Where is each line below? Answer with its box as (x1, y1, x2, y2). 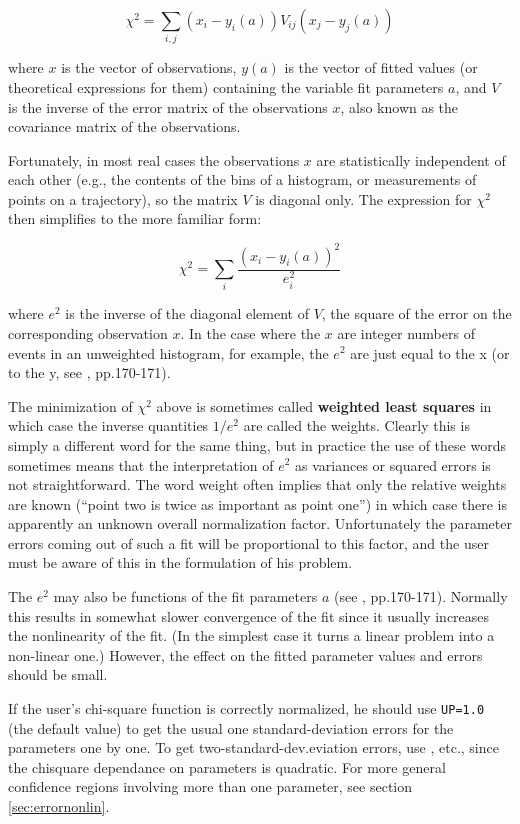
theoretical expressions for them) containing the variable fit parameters (8, 76, 444, 97)
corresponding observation (8, 322, 168, 343)
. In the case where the (180, 322, 321, 343)
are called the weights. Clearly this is (243, 415, 470, 436)
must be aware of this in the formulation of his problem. (8, 552, 353, 573)
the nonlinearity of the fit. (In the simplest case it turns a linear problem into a (8, 625, 495, 646)
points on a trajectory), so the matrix (8, 188, 238, 209)
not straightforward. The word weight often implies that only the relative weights (8, 474, 507, 495)
